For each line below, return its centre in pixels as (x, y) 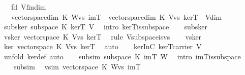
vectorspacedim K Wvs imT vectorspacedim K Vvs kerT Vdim (116, 16)
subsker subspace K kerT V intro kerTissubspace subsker (105, 27)
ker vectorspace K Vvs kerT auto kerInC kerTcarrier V (103, 46)
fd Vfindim (28, 7)
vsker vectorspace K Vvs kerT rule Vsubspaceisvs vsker (103, 36)
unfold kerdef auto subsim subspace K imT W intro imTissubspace (122, 56)
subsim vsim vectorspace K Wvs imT (77, 66)
